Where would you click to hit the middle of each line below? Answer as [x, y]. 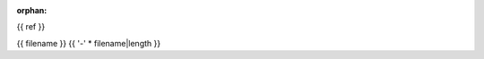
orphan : [32, 10]
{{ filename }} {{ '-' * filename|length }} [89, 43]
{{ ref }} [31, 27]
